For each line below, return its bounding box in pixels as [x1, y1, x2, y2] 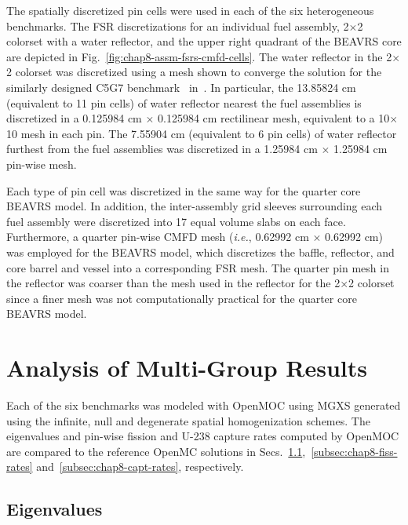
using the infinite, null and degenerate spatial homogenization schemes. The [6, 412, 370, 428]
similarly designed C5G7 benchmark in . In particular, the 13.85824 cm [6, 78, 356, 95]
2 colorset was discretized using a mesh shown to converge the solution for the [6, 64, 382, 80]
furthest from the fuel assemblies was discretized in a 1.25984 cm [6, 140, 318, 157]
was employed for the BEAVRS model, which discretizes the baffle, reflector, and [6, 243, 395, 260]
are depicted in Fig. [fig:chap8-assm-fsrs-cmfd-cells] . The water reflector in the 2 [6, 48, 392, 64]
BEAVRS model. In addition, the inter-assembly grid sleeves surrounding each [6, 198, 383, 214]
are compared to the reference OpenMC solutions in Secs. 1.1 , [6, 443, 306, 459]
